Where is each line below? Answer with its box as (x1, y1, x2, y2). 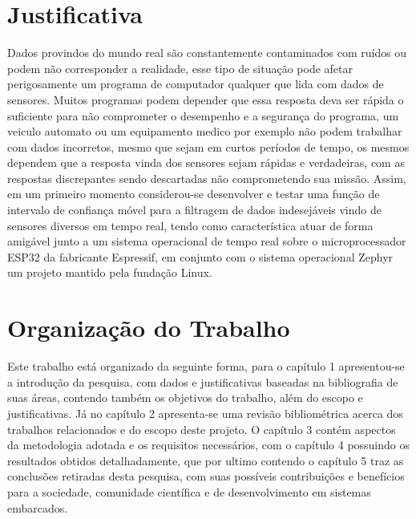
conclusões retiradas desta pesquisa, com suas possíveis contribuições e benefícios (7, 468, 405, 485)
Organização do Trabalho (7, 311, 290, 344)
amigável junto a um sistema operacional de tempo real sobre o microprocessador (7, 233, 406, 249)
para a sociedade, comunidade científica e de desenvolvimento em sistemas (7, 483, 371, 500)
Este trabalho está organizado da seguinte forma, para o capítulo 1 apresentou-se (7, 358, 405, 375)
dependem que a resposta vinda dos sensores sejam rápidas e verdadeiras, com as (7, 154, 405, 171)
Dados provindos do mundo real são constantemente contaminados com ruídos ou (7, 44, 407, 61)
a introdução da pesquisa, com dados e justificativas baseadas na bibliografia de (7, 373, 398, 390)
